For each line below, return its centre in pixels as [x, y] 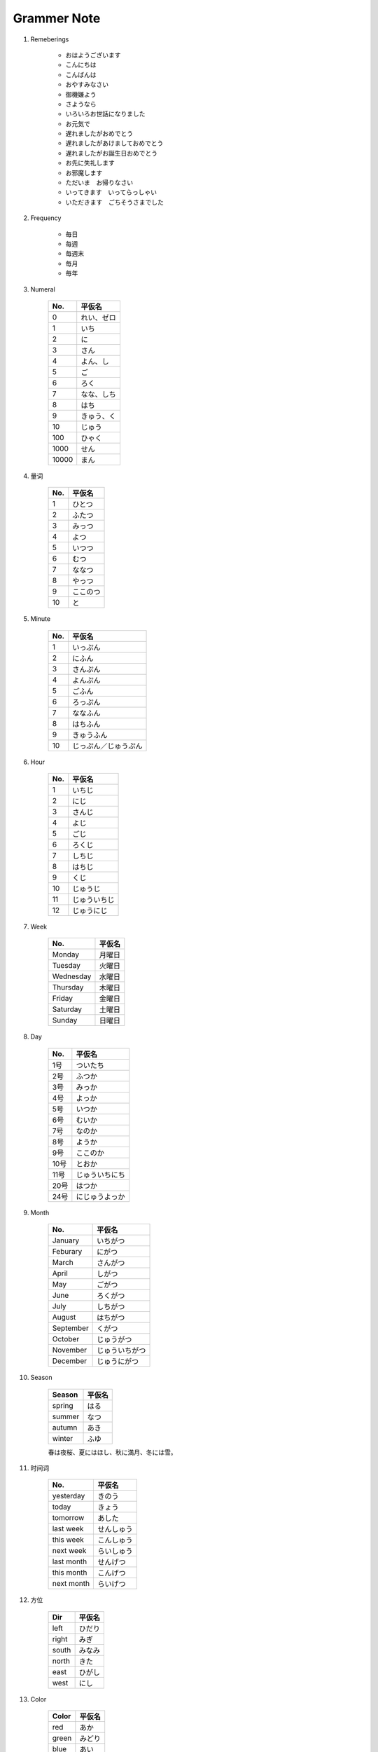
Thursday [68, 987]
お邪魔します [84, 172]
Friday [63, 999]
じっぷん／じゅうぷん [107, 746]
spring [63, 1405]
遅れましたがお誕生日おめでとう [111, 153]
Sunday [65, 1020]
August [64, 1318]
